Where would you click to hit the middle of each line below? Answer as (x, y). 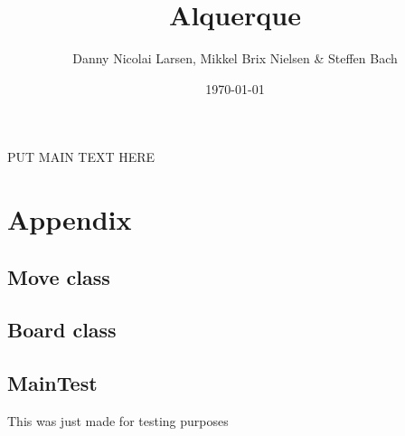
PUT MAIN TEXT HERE (81, 157)
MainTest (52, 383)
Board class (62, 330)
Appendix (70, 219)
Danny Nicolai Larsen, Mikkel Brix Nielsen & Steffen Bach (235, 58)
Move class (59, 276)
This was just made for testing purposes (118, 421)
